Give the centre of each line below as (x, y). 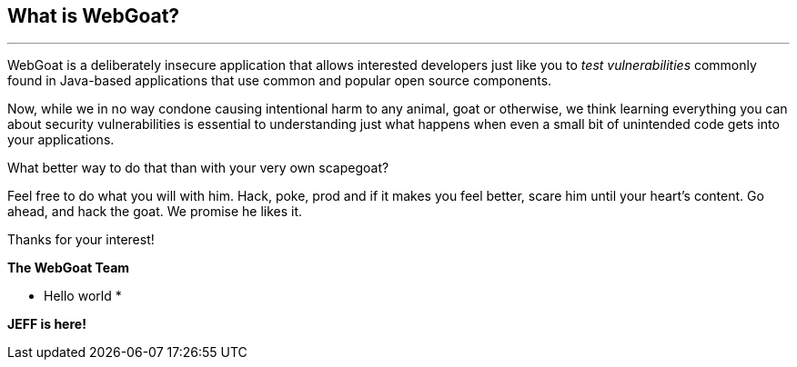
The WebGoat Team (69, 268)
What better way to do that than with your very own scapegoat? (198, 168)
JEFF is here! (47, 324)
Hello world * (83, 296)
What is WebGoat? (94, 16)
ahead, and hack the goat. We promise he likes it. (155, 212)
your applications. (61, 140)
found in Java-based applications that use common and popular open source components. (280, 81)
